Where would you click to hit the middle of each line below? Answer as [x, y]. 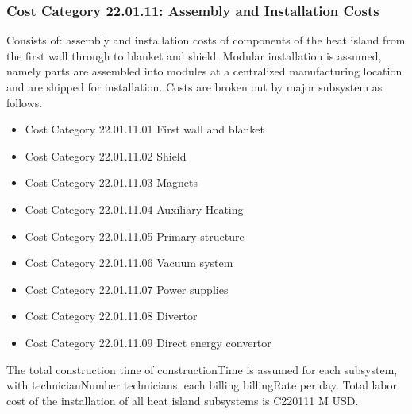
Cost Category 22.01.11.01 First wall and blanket [144, 129]
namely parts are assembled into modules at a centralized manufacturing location [204, 71]
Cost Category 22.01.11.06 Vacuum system [129, 263]
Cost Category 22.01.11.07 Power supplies [127, 289]
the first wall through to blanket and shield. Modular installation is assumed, [194, 55]
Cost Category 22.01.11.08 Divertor [111, 316]
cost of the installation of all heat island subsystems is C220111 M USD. [183, 400]
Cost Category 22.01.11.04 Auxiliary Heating [134, 209]
